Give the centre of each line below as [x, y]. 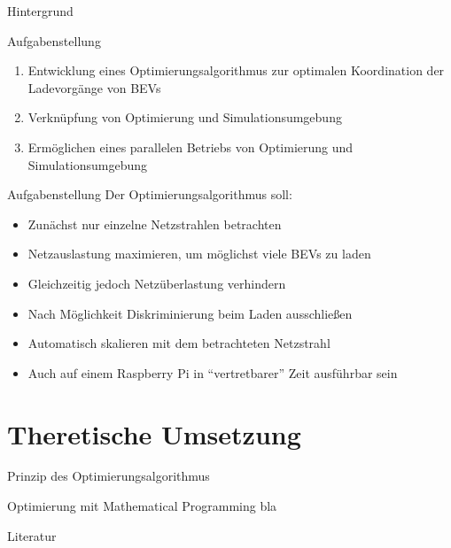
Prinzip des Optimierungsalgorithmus [109, 476]
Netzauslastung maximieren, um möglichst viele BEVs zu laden [199, 254]
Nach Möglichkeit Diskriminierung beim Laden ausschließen [190, 313]
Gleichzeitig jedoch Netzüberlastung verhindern [157, 283]
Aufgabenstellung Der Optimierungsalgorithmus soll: [150, 194]
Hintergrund [40, 11]
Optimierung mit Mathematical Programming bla [142, 506]
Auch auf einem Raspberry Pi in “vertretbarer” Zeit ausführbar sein [213, 372]
